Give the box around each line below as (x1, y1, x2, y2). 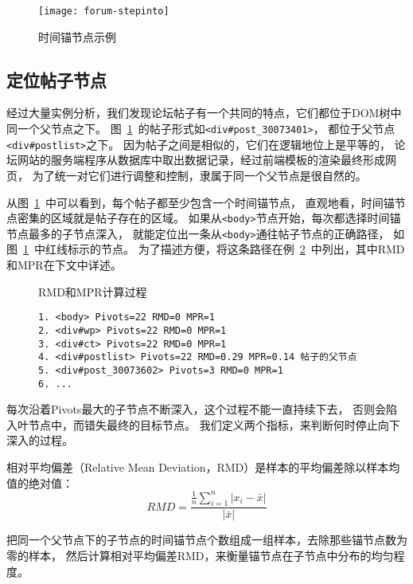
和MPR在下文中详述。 (6, 257, 122, 273)
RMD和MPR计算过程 (38, 283, 147, 300)
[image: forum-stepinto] (38, 6, 169, 17)
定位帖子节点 (6, 67, 107, 92)
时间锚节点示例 (38, 28, 116, 45)
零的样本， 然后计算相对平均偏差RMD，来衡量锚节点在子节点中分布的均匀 (6, 547, 394, 564)
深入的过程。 (6, 432, 73, 449)
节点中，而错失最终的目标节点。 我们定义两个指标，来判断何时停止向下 (28, 416, 400, 433)
